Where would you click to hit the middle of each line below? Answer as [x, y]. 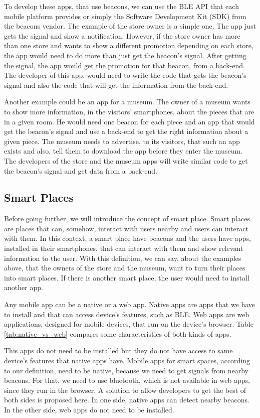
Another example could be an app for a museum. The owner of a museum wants [127, 102]
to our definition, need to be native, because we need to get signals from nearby [126, 370]
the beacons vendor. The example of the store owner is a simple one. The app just [130, 26]
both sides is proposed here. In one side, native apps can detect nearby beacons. [127, 400]
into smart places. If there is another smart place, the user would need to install [127, 277]
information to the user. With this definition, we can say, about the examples [123, 258]
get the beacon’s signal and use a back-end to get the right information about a [126, 131]
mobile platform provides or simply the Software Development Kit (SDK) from [125, 16]
